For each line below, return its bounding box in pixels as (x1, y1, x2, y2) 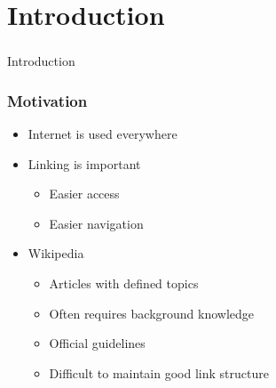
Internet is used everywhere (28, 125, 177, 143)
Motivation (7, 89, 88, 111)
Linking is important (28, 154, 141, 173)
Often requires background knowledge (49, 303, 255, 322)
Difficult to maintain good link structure (49, 363, 269, 382)
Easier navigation (49, 214, 144, 232)
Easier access (49, 184, 120, 203)
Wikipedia (28, 244, 84, 263)
